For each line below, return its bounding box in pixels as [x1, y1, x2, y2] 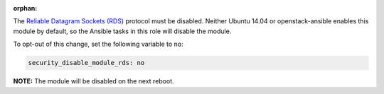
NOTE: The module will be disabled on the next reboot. [13, 77, 174, 86]
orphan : [13, 4, 38, 12]
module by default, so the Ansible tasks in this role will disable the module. [13, 27, 232, 35]
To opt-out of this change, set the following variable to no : [13, 40, 184, 49]
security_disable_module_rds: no [28, 59, 145, 67]
